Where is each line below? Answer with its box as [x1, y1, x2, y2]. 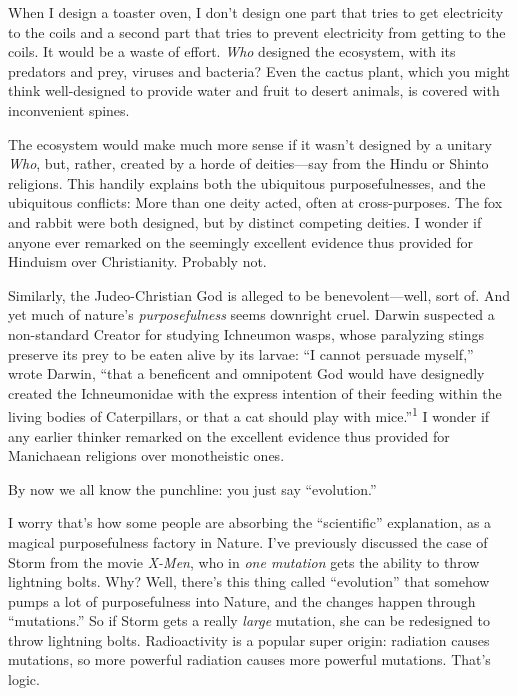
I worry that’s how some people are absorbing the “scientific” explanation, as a [8, 512, 492, 533]
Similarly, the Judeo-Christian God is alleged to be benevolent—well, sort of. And [8, 284, 510, 305]
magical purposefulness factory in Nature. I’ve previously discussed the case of [8, 531, 488, 552]
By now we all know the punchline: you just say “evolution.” [8, 478, 377, 499]
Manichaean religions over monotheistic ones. [8, 445, 285, 466]
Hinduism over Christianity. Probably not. [8, 251, 267, 272]
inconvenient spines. [8, 99, 130, 120]
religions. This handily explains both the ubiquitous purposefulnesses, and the [8, 172, 486, 193]
